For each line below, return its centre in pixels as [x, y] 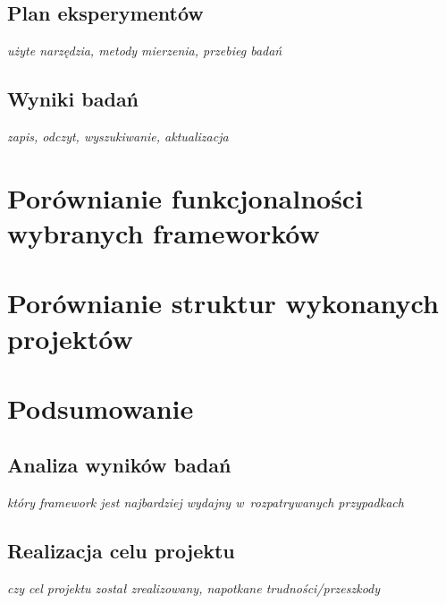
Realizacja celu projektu [121, 551]
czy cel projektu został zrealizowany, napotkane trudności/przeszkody [194, 588]
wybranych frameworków [164, 232]
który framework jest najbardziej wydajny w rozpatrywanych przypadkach [206, 502]
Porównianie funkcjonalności [185, 197]
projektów [70, 338]
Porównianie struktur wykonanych [223, 303]
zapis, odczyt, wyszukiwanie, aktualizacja [118, 136]
